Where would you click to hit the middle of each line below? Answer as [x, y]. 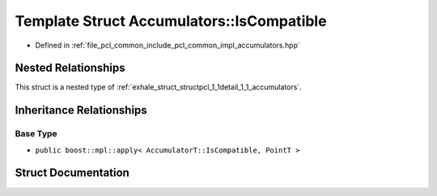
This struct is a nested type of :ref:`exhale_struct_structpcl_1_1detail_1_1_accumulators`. [159, 87]
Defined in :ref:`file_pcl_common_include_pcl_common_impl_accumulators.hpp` [168, 45]
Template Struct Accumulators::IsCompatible [171, 21]
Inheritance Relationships [81, 110]
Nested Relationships [70, 68]
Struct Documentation [72, 173]
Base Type [36, 134]
